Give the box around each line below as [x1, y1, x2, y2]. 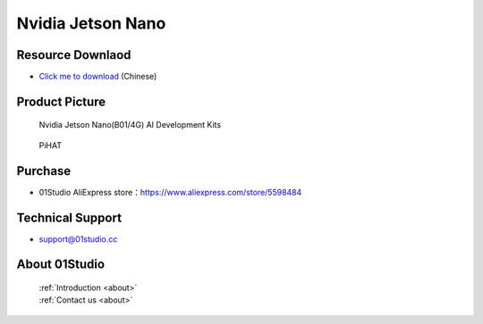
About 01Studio [16, 257, 106, 272]
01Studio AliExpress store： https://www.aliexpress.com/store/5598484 [38, 187, 302, 197]
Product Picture [16, 94, 106, 109]
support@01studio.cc [38, 233, 118, 245]
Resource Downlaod [16, 47, 131, 62]
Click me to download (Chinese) [38, 71, 157, 82]
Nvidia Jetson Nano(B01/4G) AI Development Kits [38, 120, 222, 130]
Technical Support [16, 210, 123, 225]
